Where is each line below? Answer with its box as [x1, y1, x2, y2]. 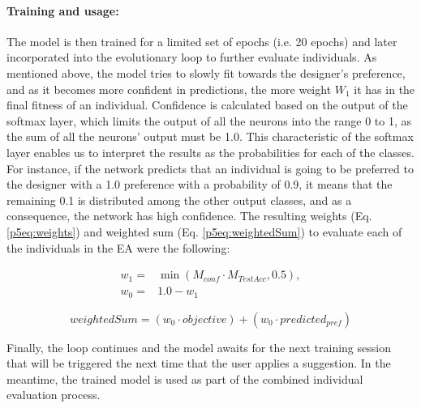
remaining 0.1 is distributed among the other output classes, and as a [6, 191, 352, 208]
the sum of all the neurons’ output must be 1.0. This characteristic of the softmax [6, 128, 414, 145]
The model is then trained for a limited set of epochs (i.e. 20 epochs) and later [6, 32, 397, 49]
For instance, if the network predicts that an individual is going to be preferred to [6, 159, 414, 176]
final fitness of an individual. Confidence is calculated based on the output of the [6, 96, 408, 113]
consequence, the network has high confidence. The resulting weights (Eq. [6, 207, 372, 224]
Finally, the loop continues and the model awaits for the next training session [6, 338, 391, 355]
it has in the [354, 80, 415, 97]
